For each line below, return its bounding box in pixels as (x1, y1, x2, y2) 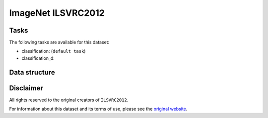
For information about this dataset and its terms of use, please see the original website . (9, 106, 188, 112)
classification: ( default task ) (21, 48, 86, 54)
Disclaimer (9, 84, 43, 92)
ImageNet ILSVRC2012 (9, 7, 105, 18)
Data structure (9, 68, 56, 77)
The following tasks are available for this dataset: (9, 39, 110, 45)
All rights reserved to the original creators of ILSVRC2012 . (9, 97, 129, 103)
